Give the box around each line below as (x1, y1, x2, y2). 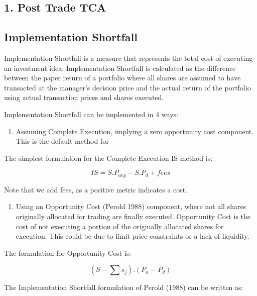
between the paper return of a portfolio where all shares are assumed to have (4, 72, 241, 83)
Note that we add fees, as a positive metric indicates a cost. (4, 184, 188, 194)
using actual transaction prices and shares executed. (4, 92, 164, 103)
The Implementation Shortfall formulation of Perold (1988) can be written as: (4, 282, 243, 292)
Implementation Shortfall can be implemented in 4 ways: (4, 109, 179, 119)
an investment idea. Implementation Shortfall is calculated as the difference (4, 62, 236, 73)
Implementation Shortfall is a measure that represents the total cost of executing (4, 52, 253, 63)
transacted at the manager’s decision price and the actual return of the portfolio (4, 82, 251, 92)
